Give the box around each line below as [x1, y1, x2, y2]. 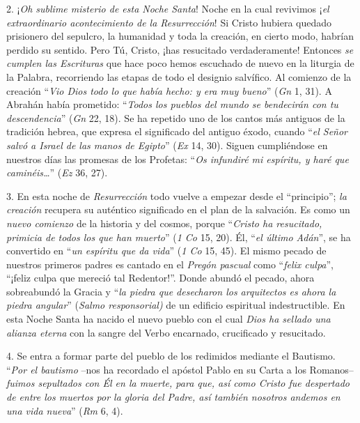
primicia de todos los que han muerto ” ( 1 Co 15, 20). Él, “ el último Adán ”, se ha [6, 229, 351, 244]
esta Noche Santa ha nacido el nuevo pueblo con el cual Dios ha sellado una [6, 312, 331, 326]
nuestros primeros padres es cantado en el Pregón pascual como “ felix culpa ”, [6, 256, 334, 271]
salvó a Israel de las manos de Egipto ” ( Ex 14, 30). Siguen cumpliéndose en [6, 137, 328, 152]
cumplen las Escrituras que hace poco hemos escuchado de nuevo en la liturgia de [6, 56, 354, 70]
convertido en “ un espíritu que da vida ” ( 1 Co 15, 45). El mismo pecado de [6, 243, 327, 258]
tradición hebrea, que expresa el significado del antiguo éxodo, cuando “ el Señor [6, 124, 348, 139]
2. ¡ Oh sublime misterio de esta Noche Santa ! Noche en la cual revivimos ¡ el [6, 1, 329, 15]
